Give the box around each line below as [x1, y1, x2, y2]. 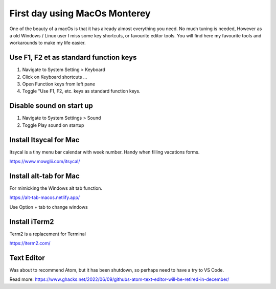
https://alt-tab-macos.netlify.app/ [9, 194, 80, 201]
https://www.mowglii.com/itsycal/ [9, 159, 80, 164]
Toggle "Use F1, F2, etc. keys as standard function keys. [22, 88, 141, 94]
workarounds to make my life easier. [9, 40, 86, 46]
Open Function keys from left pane [22, 81, 96, 87]
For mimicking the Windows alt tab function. [9, 185, 102, 191]
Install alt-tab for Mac [9, 171, 80, 180]
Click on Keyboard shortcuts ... [22, 74, 87, 80]
